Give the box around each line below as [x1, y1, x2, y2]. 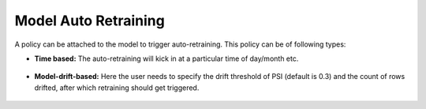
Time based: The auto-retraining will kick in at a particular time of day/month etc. [34, 54, 299, 63]
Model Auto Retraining [14, 12, 165, 29]
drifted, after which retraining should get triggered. [34, 83, 200, 92]
